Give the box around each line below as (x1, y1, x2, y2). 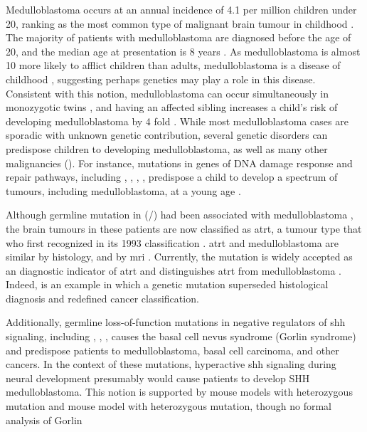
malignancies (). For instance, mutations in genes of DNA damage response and (6, 155, 353, 170)
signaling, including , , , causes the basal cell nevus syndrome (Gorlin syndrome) (6, 329, 356, 344)
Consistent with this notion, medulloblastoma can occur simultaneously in (6, 85, 329, 100)
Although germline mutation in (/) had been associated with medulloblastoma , (6, 207, 353, 222)
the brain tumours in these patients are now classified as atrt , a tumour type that (6, 221, 362, 236)
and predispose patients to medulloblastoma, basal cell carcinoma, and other (6, 342, 339, 357)
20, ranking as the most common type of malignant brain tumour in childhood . (6, 16, 354, 31)
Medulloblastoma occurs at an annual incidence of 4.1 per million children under (6, 2, 357, 16)
